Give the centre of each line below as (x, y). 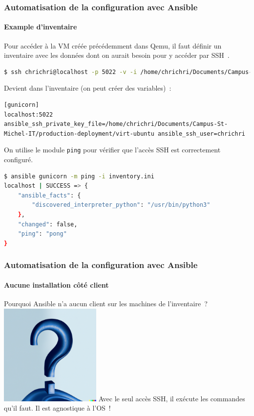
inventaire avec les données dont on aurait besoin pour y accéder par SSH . (117, 55)
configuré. (19, 159)
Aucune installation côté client (56, 284)
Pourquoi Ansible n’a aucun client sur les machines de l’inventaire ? (106, 304)
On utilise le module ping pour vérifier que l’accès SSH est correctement (112, 150)
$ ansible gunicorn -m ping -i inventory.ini (79, 176)
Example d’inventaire (41, 27)
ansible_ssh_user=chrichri (201, 134)
